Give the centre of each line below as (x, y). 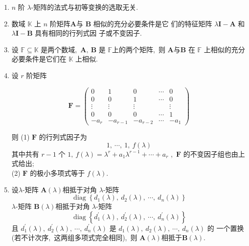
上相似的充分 (224, 49)
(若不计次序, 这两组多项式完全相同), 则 (74, 237)
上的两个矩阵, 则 (139, 49)
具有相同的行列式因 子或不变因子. (88, 33)
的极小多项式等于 (57, 173)
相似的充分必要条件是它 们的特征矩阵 (153, 23)
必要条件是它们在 (39, 59)
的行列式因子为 (63, 137)
